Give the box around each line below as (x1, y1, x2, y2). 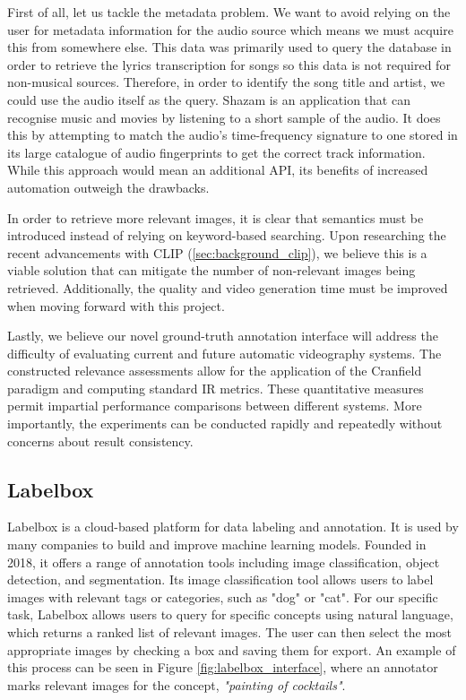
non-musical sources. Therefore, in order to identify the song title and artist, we (7, 73, 445, 91)
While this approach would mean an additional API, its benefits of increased (7, 160, 428, 179)
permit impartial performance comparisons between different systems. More (7, 396, 422, 415)
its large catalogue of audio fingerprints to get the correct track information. (7, 143, 426, 161)
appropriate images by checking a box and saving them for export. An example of (7, 640, 456, 659)
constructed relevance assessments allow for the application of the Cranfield (7, 361, 422, 380)
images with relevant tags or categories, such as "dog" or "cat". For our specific (7, 587, 438, 606)
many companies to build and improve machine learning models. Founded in (7, 535, 427, 554)
